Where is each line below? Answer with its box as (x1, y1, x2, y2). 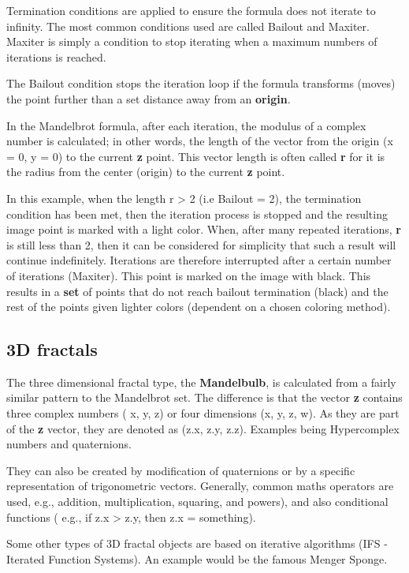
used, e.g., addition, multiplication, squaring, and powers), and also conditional (6, 493, 389, 510)
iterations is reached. (6, 48, 106, 65)
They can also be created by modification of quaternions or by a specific (6, 462, 355, 478)
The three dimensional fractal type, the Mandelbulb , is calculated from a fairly (6, 373, 396, 390)
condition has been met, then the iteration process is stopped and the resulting (6, 205, 388, 222)
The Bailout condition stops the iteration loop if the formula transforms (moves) (6, 75, 396, 92)
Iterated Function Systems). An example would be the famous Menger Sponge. (6, 550, 388, 567)
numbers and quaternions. (6, 436, 132, 452)
